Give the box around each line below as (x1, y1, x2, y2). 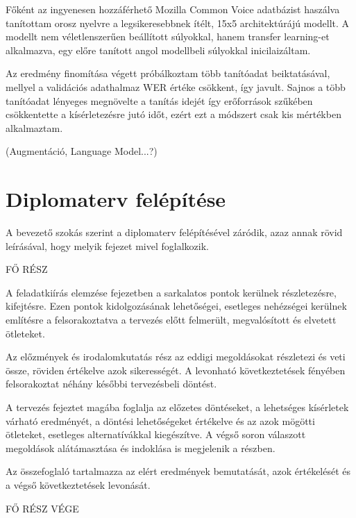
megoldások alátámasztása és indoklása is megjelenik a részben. (6, 440, 276, 455)
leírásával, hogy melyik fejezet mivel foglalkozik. (6, 238, 209, 253)
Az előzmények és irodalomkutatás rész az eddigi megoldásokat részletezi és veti (6, 349, 346, 364)
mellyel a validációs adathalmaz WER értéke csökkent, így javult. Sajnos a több (6, 79, 346, 94)
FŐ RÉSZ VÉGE (6, 501, 79, 515)
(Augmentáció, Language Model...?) (6, 144, 158, 158)
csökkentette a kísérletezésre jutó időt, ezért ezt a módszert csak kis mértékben (6, 107, 341, 122)
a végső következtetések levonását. (6, 477, 151, 492)
